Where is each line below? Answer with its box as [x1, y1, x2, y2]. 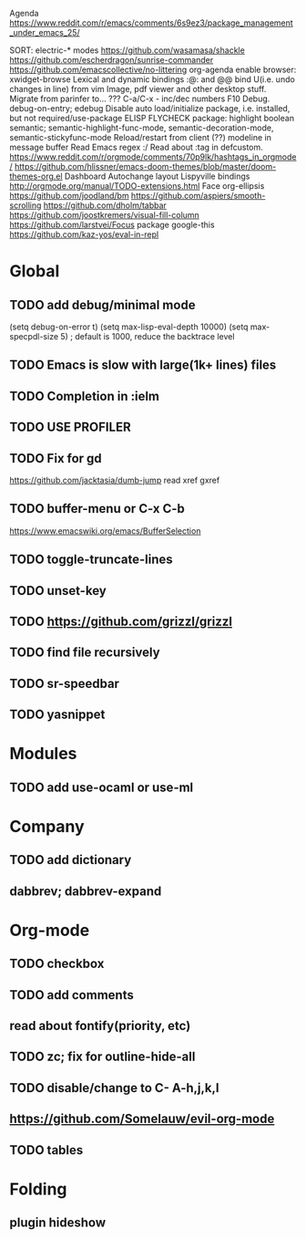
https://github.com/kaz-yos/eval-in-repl [9, 229, 159, 240]
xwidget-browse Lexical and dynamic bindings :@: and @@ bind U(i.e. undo [9, 74, 296, 85]
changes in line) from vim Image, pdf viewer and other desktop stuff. [9, 84, 267, 94]
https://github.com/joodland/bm [9, 191, 129, 201]
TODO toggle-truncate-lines [9, 552, 173, 567]
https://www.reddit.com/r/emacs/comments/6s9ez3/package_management [9, 17, 293, 28]
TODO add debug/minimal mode [9, 297, 196, 313]
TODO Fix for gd [9, 451, 102, 466]
